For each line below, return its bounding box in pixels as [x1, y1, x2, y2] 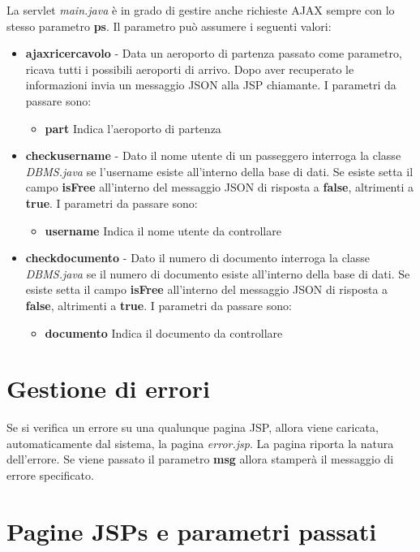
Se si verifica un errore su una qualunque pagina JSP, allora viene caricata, [6, 419, 379, 436]
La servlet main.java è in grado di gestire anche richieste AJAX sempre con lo [6, 2, 395, 18]
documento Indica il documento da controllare [45, 324, 283, 341]
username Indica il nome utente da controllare [45, 222, 281, 239]
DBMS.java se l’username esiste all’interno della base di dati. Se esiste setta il [25, 162, 414, 179]
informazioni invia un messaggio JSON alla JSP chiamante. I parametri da [25, 76, 396, 93]
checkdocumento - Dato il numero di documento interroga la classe [25, 249, 370, 266]
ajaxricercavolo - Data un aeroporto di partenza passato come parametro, [25, 45, 402, 62]
